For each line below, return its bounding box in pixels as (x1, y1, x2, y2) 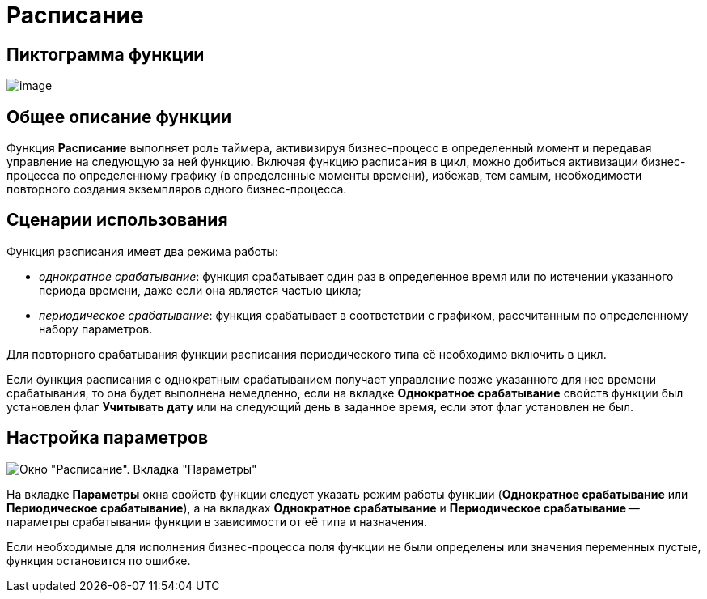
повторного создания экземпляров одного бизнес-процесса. (6, 182, 347, 197)
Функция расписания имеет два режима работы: (6, 244, 278, 258)
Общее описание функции (6, 106, 232, 127)
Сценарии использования (6, 210, 228, 231)
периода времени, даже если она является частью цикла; (39, 283, 362, 297)
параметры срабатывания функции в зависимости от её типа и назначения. (6, 514, 428, 529)
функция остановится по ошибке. (6, 553, 191, 567)
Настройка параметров (6, 427, 209, 448)
